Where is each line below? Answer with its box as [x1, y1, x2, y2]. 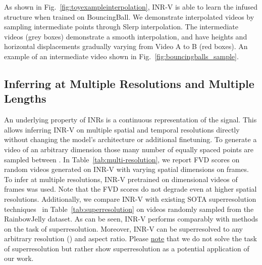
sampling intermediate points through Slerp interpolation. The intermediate [4, 21, 238, 32]
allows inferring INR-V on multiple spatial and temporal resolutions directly [4, 124, 240, 135]
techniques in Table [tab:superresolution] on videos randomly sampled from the [4, 203, 254, 214]
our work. [4, 253, 34, 263]
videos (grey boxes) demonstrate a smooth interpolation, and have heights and [4, 31, 247, 41]
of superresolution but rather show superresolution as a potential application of [4, 243, 249, 253]
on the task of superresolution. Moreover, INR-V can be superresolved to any [4, 223, 243, 234]
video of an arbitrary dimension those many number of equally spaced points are [4, 144, 254, 154]
